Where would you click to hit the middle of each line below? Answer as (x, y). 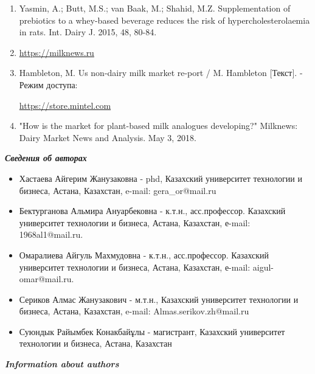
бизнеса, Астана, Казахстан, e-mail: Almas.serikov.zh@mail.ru (134, 311)
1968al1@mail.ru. (51, 234)
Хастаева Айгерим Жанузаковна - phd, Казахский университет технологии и (161, 178)
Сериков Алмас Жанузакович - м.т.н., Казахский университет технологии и (159, 299)
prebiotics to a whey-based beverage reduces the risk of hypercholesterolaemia (164, 20)
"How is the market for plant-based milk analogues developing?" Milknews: (158, 126)
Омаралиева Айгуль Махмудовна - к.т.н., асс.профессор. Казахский (144, 255)
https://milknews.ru (57, 52)
